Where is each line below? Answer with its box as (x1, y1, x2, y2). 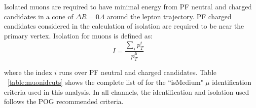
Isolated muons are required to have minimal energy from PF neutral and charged (4, 1, 252, 11)
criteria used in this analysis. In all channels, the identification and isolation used (4, 86, 249, 97)
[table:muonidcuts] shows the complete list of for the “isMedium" (7, 76, 203, 87)
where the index (4, 67, 52, 77)
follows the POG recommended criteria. (4, 96, 124, 107)
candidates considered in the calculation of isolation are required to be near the (4, 21, 244, 31)
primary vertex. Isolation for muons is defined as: (4, 30, 153, 40)
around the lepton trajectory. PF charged (107, 11, 232, 21)
